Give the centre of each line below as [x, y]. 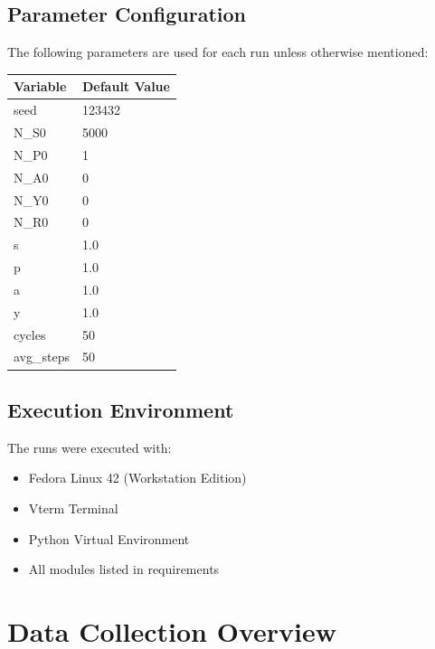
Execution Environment [121, 409]
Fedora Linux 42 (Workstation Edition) [137, 478]
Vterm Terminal [73, 508]
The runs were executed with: [90, 447]
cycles [30, 334]
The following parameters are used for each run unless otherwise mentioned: [218, 52]
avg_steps [42, 357]
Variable [40, 86]
